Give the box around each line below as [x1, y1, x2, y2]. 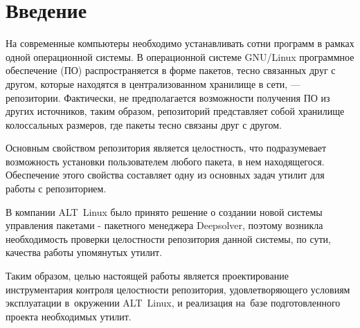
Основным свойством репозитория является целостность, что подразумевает [6, 140, 327, 155]
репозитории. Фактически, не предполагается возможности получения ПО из [6, 90, 330, 104]
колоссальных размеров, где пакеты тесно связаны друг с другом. [6, 117, 282, 131]
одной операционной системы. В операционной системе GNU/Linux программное [6, 49, 354, 64]
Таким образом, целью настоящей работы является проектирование [6, 268, 289, 283]
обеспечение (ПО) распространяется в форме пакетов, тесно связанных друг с [6, 63, 336, 78]
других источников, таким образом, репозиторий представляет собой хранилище [6, 104, 345, 118]
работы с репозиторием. [6, 181, 107, 196]
